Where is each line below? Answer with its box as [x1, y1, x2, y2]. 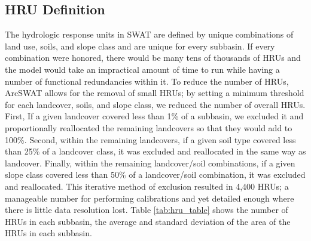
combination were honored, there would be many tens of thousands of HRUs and [5, 51, 301, 64]
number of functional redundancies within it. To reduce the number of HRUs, [5, 75, 289, 87]
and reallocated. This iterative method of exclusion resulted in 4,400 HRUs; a [5, 180, 289, 192]
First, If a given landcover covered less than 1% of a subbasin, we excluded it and [5, 110, 304, 122]
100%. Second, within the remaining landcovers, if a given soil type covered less [5, 133, 296, 146]
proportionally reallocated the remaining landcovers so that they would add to [5, 121, 292, 134]
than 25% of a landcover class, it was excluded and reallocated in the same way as [5, 145, 306, 157]
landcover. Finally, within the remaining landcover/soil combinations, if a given [5, 156, 295, 169]
